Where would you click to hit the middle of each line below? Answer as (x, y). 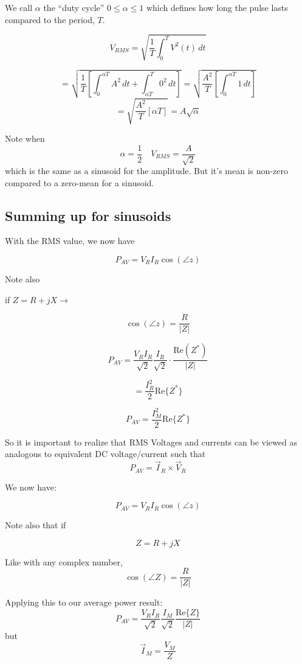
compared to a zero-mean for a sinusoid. (80, 182)
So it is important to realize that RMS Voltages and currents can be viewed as (151, 442)
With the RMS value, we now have (70, 241)
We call (19, 7)
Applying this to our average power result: (84, 602)
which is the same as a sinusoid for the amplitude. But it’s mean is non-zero (146, 170)
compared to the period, (50, 19)
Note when (25, 138)
